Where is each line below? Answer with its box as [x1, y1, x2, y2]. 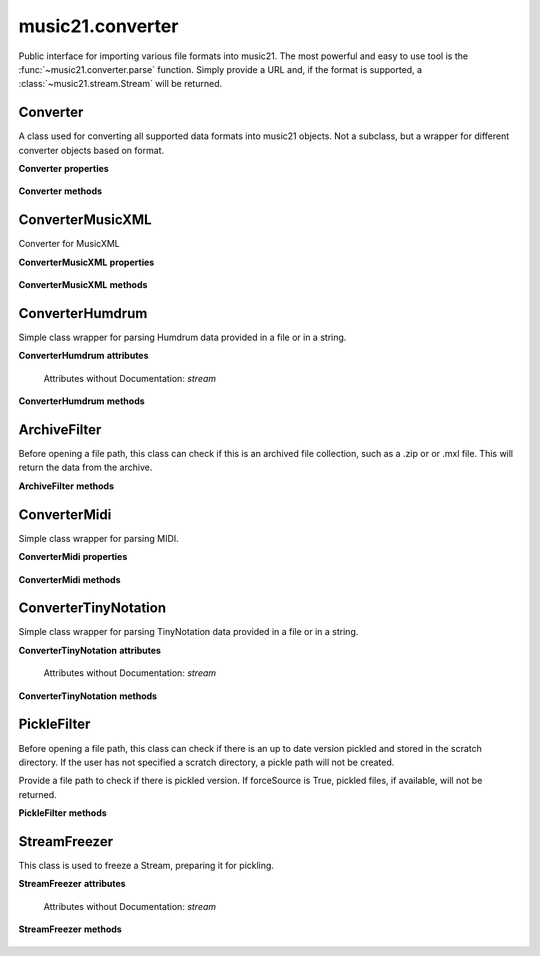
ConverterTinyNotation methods [18, 690, 158, 702]
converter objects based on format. [18, 144, 165, 156]
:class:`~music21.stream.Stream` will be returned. [18, 78, 223, 90]
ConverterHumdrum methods [18, 395, 145, 407]
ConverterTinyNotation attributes [18, 644, 162, 656]
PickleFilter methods [18, 807, 107, 819]
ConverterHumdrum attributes [18, 350, 149, 362]
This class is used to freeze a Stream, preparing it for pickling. [18, 860, 275, 871]
